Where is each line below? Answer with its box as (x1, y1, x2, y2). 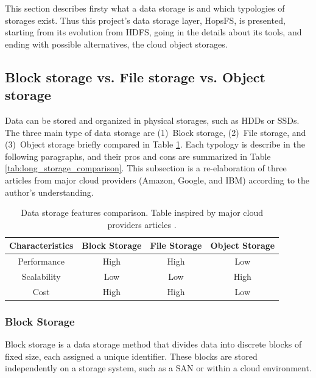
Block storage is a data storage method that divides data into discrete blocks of (5, 338, 302, 351)
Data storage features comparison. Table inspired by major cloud (21, 206, 263, 219)
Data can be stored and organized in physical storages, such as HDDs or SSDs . (5, 113, 300, 126)
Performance (18, 255, 65, 268)
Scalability (21, 270, 61, 282)
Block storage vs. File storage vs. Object (5, 67, 265, 86)
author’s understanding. (5, 185, 94, 198)
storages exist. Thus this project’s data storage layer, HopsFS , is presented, (5, 13, 286, 26)
